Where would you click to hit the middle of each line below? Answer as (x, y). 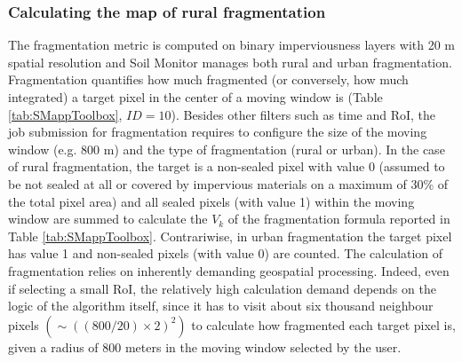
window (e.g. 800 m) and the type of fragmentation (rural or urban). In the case (227, 149)
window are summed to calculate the (108, 219)
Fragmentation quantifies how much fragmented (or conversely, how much (208, 79)
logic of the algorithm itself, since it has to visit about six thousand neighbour (221, 306)
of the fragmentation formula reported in (339, 219)
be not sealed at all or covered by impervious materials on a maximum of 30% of (228, 183)
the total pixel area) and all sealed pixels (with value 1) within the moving (211, 201)
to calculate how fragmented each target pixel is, (323, 324)
